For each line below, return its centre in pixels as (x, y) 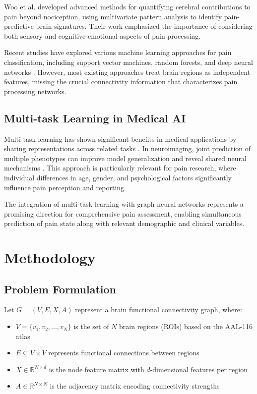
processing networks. (35, 91)
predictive (19, 26)
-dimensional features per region (199, 369)
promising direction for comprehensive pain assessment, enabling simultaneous (123, 213)
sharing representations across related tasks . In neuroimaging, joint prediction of (128, 148)
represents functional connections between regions (124, 353)
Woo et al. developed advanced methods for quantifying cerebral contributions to (127, 6)
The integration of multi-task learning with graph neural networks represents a (124, 204)
